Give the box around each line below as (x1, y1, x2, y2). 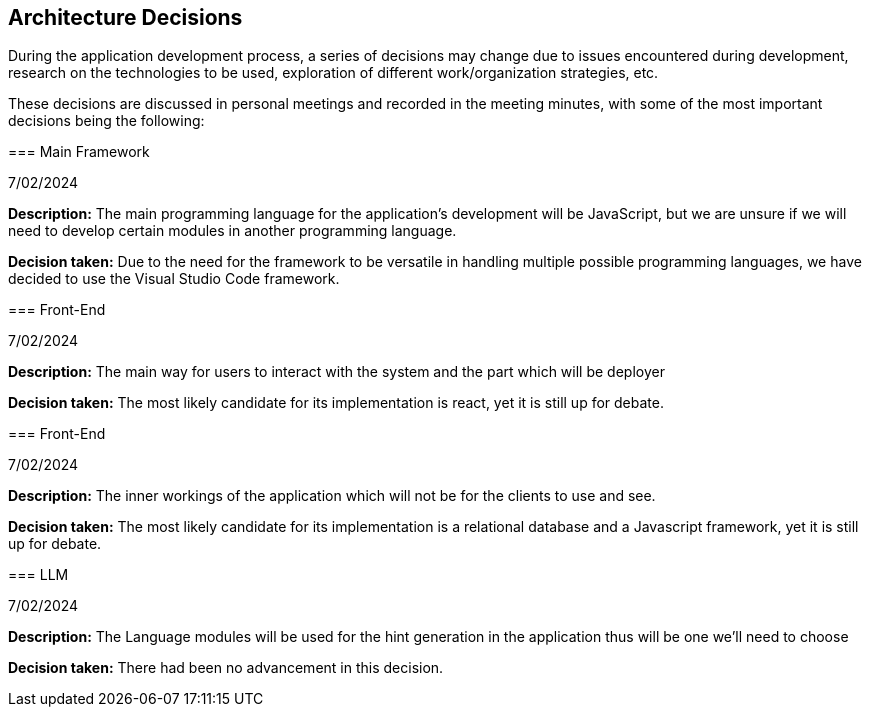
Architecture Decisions (8, 5, 243, 30)
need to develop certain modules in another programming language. (8, 222, 457, 240)
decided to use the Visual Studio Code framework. (8, 270, 340, 288)
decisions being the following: (8, 112, 205, 130)
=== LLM (8, 566, 69, 584)
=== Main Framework (8, 143, 150, 161)
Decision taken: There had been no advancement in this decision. (8, 659, 444, 677)
